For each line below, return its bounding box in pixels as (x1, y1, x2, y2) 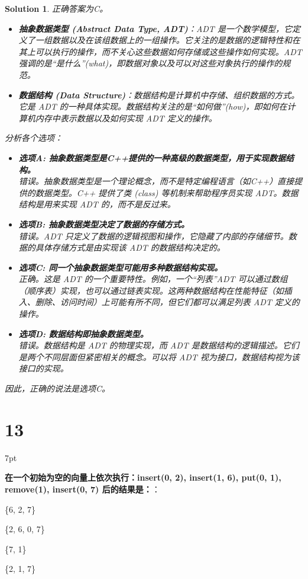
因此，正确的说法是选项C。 (5, 382, 111, 395)
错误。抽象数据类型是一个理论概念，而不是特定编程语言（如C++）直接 (18, 175, 294, 187)
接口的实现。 (18, 362, 69, 375)
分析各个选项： (5, 132, 63, 144)
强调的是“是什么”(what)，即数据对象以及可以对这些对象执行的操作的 (18, 57, 283, 69)
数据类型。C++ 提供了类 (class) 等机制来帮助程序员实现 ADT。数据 (35, 186, 299, 199)
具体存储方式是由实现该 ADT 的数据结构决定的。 (35, 241, 225, 254)
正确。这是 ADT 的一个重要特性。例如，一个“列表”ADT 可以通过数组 (18, 273, 288, 285)
